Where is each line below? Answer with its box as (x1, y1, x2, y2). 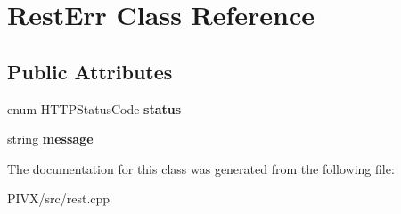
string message (7, 129, 94, 148)
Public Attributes (7, 57, 173, 85)
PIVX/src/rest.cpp (7, 189, 110, 208)
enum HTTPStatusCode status (7, 99, 182, 118)
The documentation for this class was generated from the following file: (7, 159, 395, 177)
